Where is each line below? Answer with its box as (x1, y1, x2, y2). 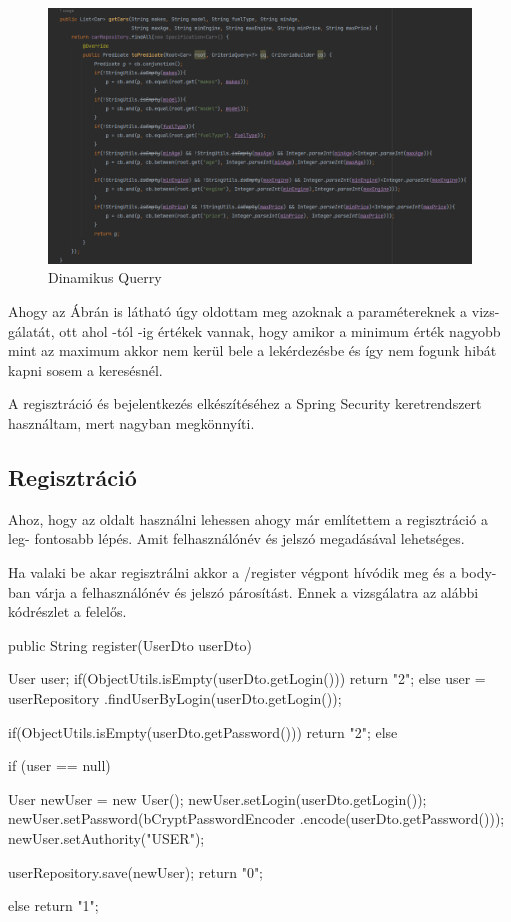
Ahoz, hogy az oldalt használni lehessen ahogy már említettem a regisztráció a (8, 508, 488, 529)
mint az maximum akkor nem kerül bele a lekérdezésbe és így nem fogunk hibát (8, 340, 497, 361)
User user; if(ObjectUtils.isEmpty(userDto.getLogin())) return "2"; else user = (8, 668, 486, 689)
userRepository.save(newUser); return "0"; (8, 861, 264, 882)
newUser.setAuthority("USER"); (8, 827, 205, 848)
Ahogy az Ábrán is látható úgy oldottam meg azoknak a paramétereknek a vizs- (8, 301, 500, 322)
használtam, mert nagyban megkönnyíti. (8, 413, 255, 434)
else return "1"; (8, 895, 99, 916)
